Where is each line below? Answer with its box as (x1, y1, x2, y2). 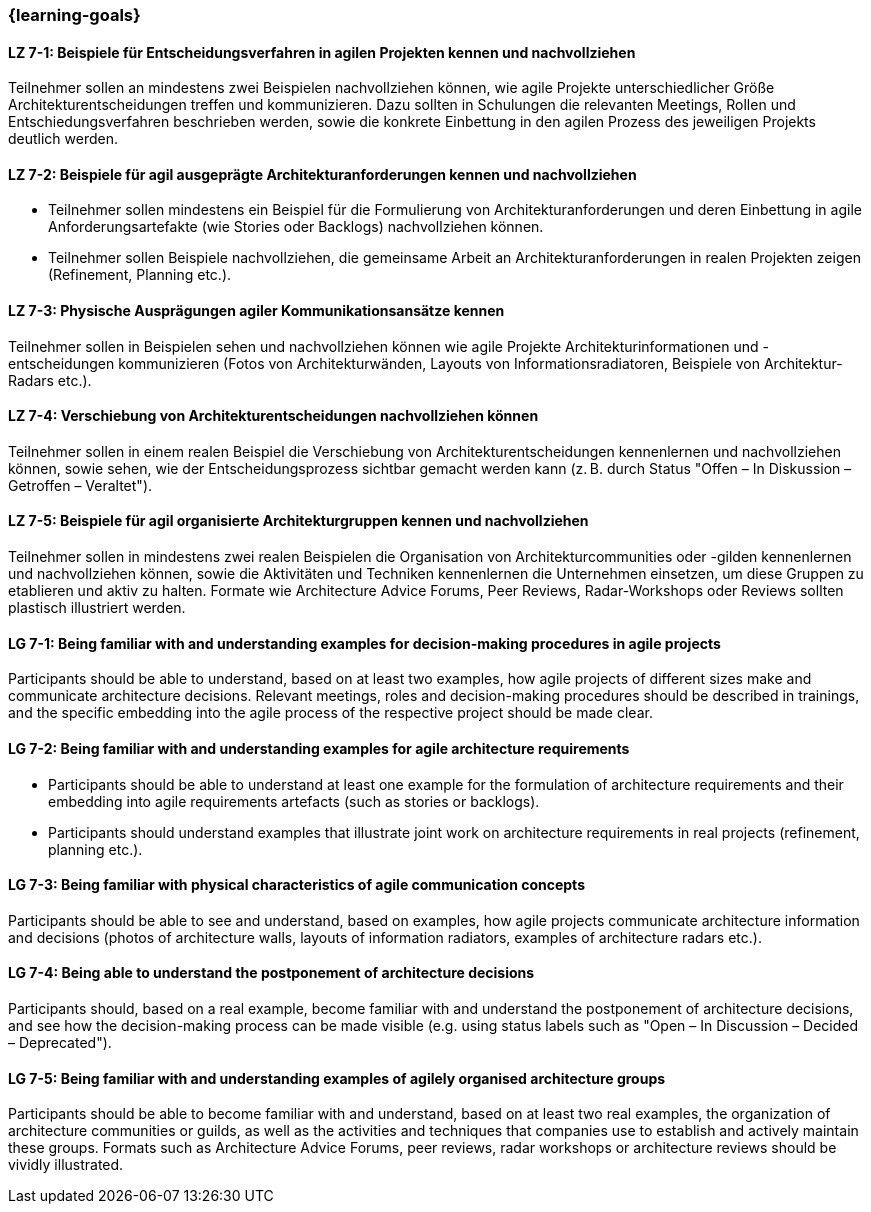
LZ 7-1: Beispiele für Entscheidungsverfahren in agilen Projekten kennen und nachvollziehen (8, 43, 636, 61)
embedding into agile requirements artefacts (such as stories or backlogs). (48, 792, 540, 810)
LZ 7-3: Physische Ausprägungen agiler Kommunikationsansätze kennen (8, 302, 505, 320)
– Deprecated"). (8, 1033, 112, 1051)
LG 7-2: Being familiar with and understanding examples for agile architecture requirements (8, 739, 630, 757)
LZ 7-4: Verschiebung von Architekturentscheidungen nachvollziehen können (8, 407, 539, 425)
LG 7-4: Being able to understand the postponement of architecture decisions (8, 964, 535, 982)
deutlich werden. (8, 130, 119, 148)
